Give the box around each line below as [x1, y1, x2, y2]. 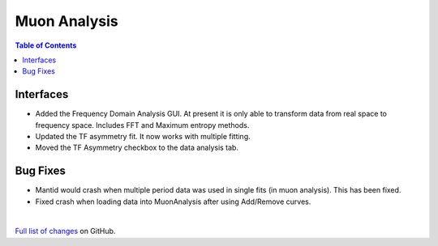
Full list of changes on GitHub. [15, 227, 116, 236]
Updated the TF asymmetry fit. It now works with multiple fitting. [35, 132, 251, 142]
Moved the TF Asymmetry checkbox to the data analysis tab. [35, 142, 239, 153]
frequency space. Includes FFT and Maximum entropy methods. [35, 120, 250, 129]
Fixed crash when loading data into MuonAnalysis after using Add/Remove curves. [35, 197, 311, 206]
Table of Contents [15, 40, 77, 50]
